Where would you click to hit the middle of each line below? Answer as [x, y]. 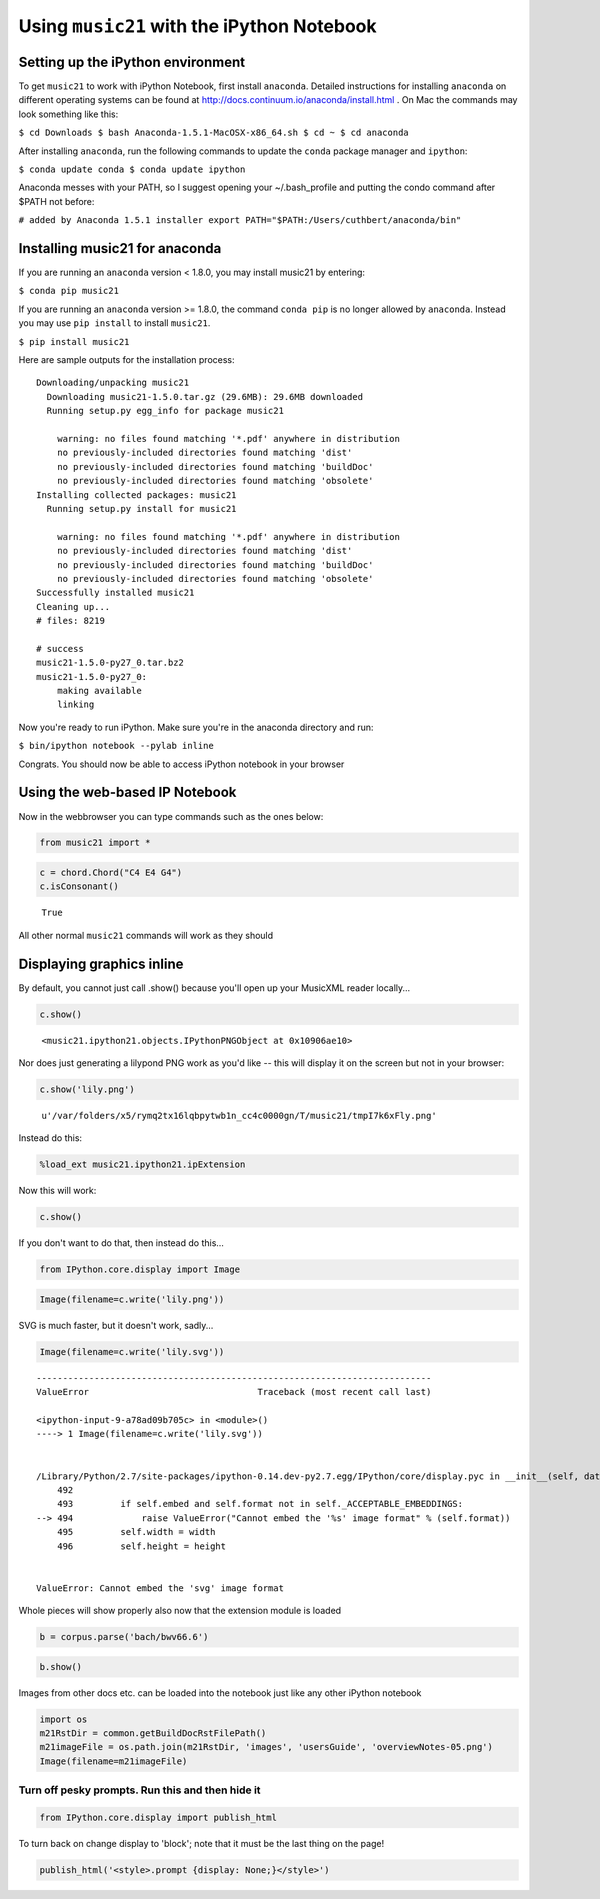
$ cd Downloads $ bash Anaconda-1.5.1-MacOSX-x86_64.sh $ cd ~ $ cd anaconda [213, 133]
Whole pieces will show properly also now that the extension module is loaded [180, 1611]
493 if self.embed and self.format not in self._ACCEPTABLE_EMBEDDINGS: [260, 1504]
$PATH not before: [56, 201]
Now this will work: [57, 1191]
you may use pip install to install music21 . [114, 323]
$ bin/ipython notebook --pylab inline [116, 746]
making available [99, 691]
